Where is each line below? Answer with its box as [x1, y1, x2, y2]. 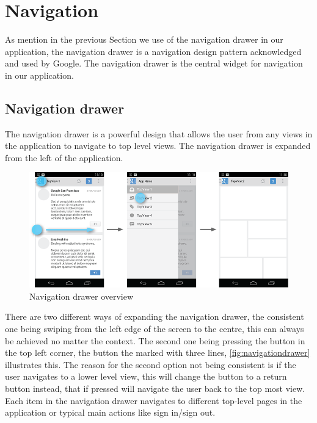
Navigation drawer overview [29, 289, 134, 302]
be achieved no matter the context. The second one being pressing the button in [5, 334, 305, 347]
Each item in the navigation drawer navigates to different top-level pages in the [5, 394, 302, 407]
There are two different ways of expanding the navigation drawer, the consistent [5, 310, 304, 323]
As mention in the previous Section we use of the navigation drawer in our [5, 33, 283, 46]
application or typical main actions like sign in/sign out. [5, 406, 216, 419]
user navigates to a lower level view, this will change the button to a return [5, 370, 287, 383]
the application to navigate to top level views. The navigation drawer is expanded [5, 139, 311, 152]
